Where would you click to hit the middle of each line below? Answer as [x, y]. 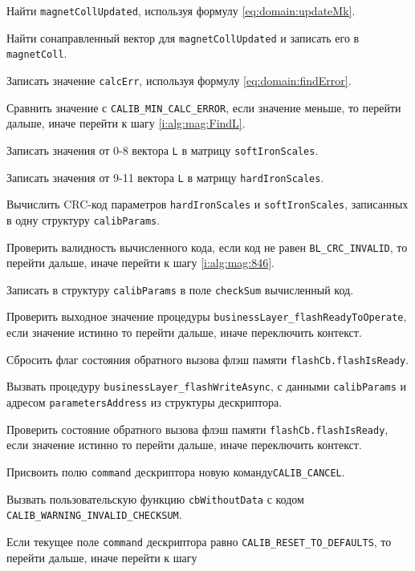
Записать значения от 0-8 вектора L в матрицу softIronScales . [163, 150]
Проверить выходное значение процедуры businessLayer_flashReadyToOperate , [207, 316]
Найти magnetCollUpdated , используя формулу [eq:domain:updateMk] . [181, 10]
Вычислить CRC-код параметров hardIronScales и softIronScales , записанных [207, 204]
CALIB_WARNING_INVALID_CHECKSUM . [94, 514]
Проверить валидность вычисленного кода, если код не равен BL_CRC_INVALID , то [207, 247]
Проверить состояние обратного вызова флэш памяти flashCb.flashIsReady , [197, 429]
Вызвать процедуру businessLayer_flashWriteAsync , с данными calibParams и [207, 386]
